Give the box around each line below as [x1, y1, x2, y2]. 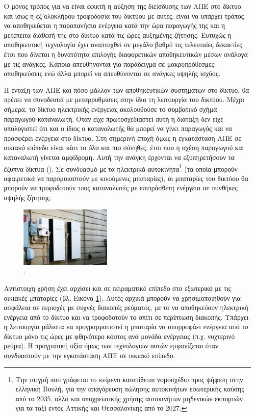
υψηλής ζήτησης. [4, 192, 52, 202]
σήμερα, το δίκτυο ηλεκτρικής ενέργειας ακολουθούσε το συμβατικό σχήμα [4, 104, 217, 114]
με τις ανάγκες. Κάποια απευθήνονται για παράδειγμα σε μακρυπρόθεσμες [4, 58, 214, 69]
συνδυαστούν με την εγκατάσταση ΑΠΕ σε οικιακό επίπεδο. [4, 350, 175, 361]
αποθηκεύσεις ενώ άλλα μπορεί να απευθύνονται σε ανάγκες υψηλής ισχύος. [4, 68, 221, 78]
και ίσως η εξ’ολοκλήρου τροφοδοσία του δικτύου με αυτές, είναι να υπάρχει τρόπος [4, 10, 244, 21]
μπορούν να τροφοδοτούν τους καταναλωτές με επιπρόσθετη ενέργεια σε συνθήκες [4, 182, 238, 193]
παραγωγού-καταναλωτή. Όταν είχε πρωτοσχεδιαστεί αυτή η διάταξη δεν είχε [4, 113, 224, 124]
